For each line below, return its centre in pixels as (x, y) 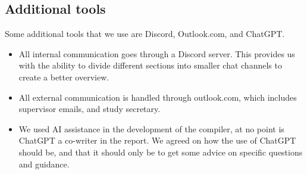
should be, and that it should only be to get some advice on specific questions (161, 152)
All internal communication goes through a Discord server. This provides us (157, 53)
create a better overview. (64, 77)
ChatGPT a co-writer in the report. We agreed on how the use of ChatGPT (157, 140)
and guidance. (44, 164)
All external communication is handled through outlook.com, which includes (158, 97)
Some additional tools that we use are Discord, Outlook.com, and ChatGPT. (145, 34)
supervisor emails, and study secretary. (90, 109)
